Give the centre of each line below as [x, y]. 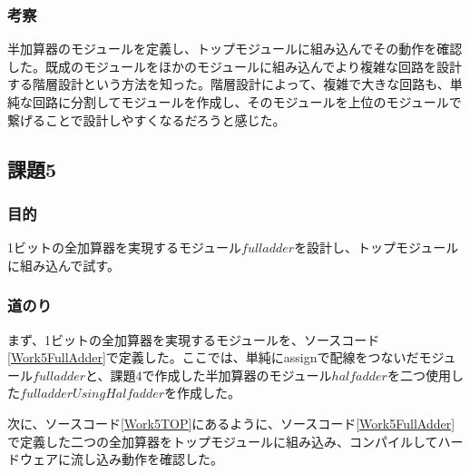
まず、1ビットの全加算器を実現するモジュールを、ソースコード [194, 339]
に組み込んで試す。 [64, 265]
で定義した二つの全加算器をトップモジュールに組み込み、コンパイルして [223, 441]
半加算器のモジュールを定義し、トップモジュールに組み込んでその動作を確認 [235, 49]
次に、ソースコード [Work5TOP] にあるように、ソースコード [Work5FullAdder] [231, 423]
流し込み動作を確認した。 [147, 459]
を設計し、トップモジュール [377, 247]
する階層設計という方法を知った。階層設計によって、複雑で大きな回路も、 [229, 84]
